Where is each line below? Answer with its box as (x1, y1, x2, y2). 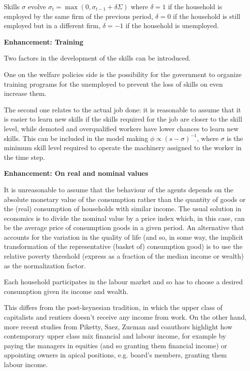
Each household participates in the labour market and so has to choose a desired (4, 277, 243, 287)
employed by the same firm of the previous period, (4, 11, 153, 21)
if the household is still (173, 11, 240, 21)
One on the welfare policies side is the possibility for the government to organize (4, 69, 242, 79)
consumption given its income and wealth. (4, 286, 129, 296)
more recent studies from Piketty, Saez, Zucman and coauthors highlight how (4, 321, 233, 331)
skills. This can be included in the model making (4, 133, 148, 143)
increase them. (4, 88, 46, 98)
